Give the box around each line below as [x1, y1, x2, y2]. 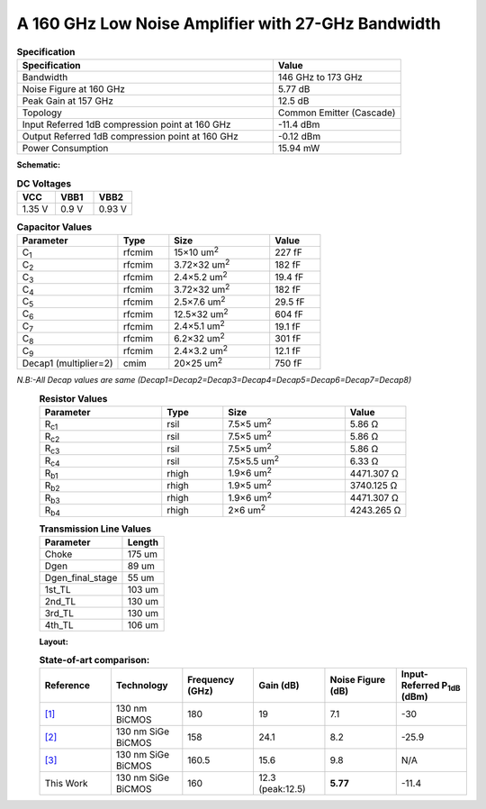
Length [127, 536, 159, 549]
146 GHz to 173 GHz [277, 70, 364, 83]
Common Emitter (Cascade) [277, 106, 396, 119]
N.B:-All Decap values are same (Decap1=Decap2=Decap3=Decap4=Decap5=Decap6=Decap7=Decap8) [16, 374, 412, 385]
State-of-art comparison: [39, 654, 150, 667]
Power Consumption [22, 141, 109, 154]
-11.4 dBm [277, 118, 320, 131]
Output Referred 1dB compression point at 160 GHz [22, 130, 238, 142]
